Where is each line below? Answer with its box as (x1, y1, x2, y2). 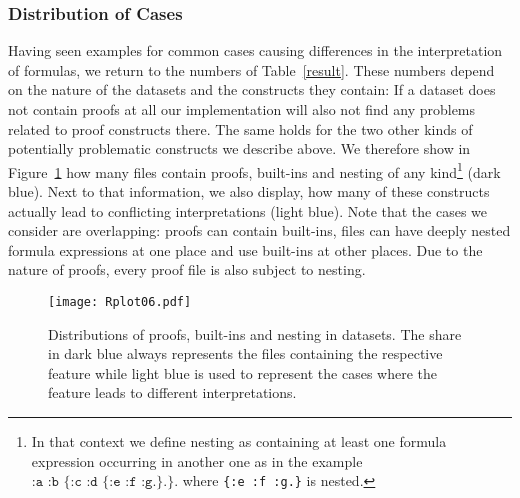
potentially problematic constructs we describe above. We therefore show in (8, 138, 471, 159)
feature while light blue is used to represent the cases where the (48, 362, 437, 383)
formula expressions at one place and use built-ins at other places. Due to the (8, 239, 483, 260)
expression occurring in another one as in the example (31, 450, 363, 471)
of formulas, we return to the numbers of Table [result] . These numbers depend (8, 59, 495, 80)
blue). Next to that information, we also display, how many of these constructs (8, 181, 490, 202)
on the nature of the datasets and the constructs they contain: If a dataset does (8, 79, 496, 100)
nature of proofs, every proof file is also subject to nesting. (8, 259, 366, 280)
